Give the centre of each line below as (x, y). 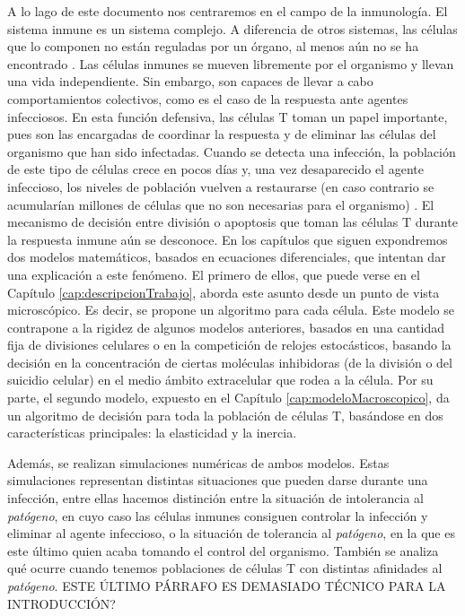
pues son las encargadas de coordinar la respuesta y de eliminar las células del (222, 134)
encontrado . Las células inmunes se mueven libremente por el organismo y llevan (231, 63)
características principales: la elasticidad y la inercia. (152, 433)
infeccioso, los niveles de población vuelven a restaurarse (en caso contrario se (221, 186)
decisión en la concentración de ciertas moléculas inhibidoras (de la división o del (230, 362)
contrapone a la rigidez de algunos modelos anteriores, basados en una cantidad (226, 327)
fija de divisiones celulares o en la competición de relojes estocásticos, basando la (229, 345)
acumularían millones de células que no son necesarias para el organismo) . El (221, 204)
